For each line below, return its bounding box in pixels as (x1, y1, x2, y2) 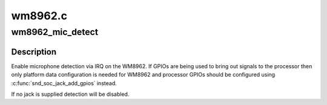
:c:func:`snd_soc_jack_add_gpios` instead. (11, 79, 117, 87)
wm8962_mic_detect (11, 27, 99, 37)
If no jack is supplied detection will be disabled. (11, 91, 130, 98)
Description (11, 46, 57, 57)
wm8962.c (11, 9, 68, 22)
